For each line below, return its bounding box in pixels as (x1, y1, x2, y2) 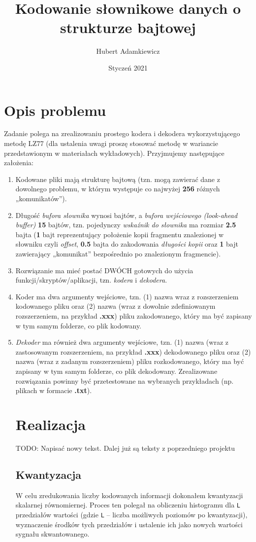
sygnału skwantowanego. (15, 529, 90, 539)
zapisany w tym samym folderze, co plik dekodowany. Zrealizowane (15, 365, 218, 376)
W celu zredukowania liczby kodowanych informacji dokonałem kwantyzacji (15, 490, 243, 500)
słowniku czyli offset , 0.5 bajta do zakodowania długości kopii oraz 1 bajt (15, 239, 238, 249)
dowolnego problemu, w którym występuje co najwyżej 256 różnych (15, 183, 220, 194)
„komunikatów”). (15, 193, 67, 203)
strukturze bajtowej (60, 17, 196, 37)
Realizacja (15, 414, 86, 434)
